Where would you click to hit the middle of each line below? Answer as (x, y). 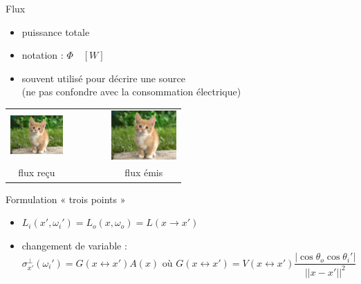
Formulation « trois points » (66, 199)
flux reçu (37, 172)
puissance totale (56, 31)
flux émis (144, 172)
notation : (43, 55)
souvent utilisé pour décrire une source (103, 78)
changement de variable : (74, 245)
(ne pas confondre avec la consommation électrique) (131, 92)
